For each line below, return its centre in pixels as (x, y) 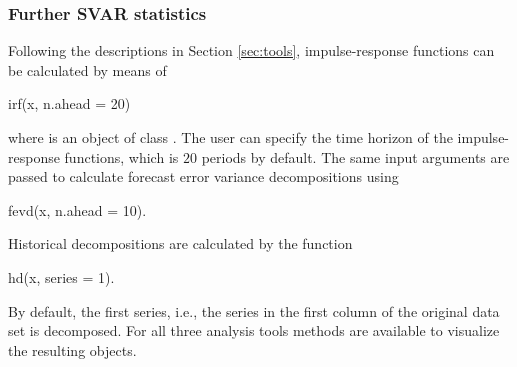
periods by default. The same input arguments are (355, 156)
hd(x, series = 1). (61, 276)
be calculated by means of (87, 69)
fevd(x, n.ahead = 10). (77, 209)
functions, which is (121, 156)
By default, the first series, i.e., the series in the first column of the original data (254, 310)
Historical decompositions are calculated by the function (180, 243)
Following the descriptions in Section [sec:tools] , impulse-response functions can (251, 50)
